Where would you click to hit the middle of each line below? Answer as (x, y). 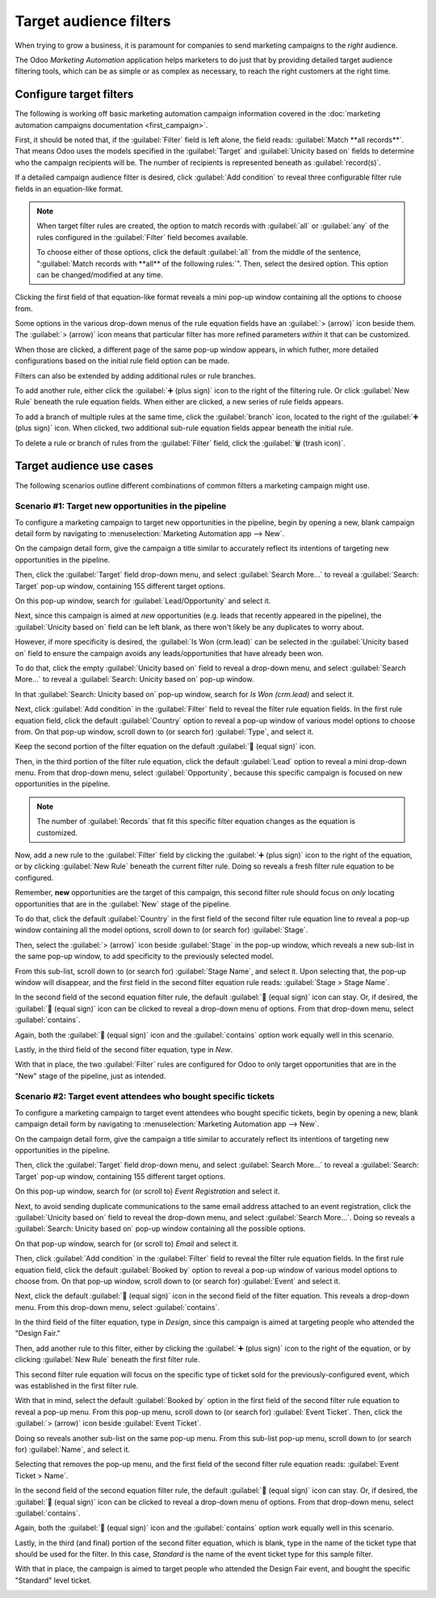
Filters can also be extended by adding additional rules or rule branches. (135, 375)
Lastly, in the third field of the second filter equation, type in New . (124, 1049)
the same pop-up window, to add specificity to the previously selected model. (145, 956)
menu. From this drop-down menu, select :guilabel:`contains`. (117, 1307)
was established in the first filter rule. (77, 1386)
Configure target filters (74, 94)
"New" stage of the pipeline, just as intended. (90, 1076)
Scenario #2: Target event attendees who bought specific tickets (145, 1097)
